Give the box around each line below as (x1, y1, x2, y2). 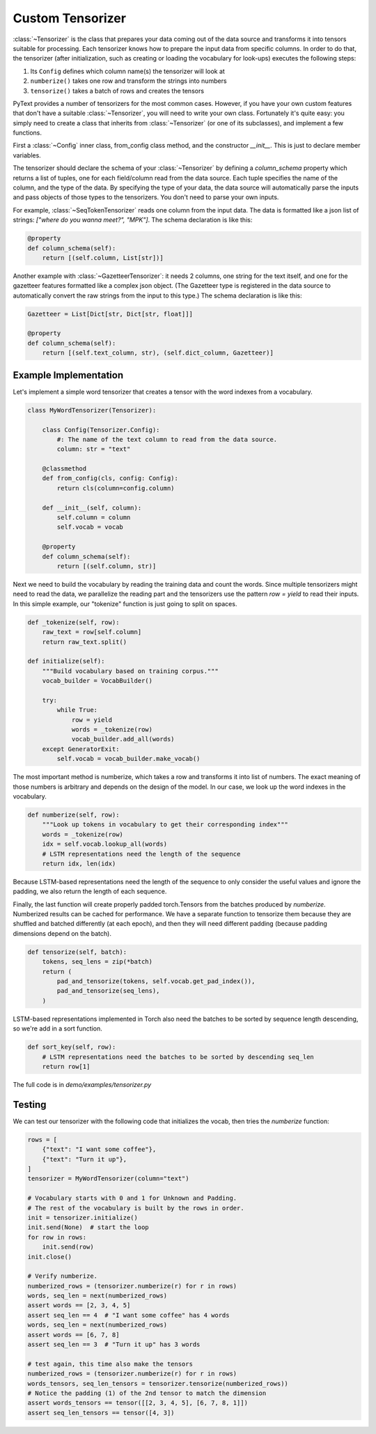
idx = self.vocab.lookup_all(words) (42, 840, 167, 848)
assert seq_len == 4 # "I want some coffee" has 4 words (27, 1311, 230, 1319)
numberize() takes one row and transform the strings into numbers (30, 77, 227, 85)
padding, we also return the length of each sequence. (13, 887, 167, 895)
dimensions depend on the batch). (13, 929, 111, 937)
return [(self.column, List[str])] (42, 254, 164, 261)
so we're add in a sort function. (13, 1024, 102, 1033)
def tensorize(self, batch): (27, 948, 127, 956)
